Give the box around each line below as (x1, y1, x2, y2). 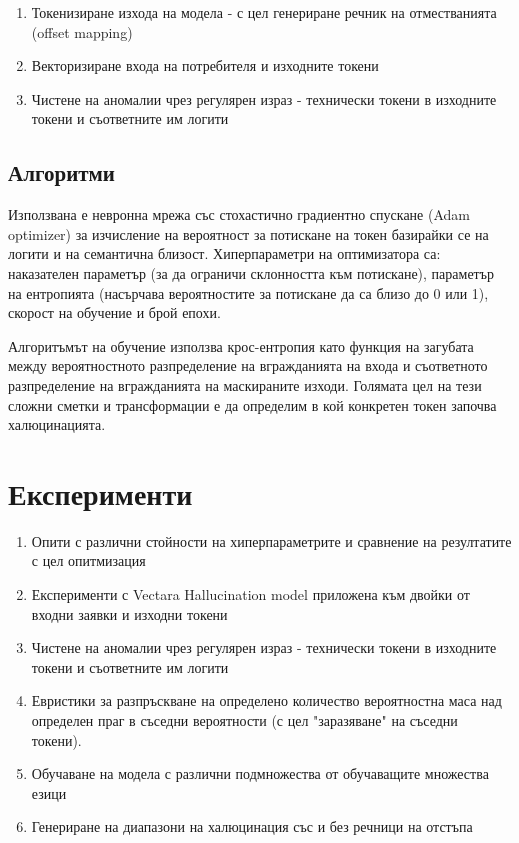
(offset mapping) (31, 21, 133, 42)
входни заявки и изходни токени (31, 603, 228, 624)
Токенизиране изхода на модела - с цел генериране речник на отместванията (31, 2, 497, 22)
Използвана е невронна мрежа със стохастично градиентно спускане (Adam (8, 204, 470, 225)
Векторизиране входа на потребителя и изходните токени (31, 55, 379, 76)
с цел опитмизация (31, 550, 146, 571)
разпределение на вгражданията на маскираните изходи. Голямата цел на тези (8, 374, 482, 395)
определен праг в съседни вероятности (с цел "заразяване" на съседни (31, 709, 458, 730)
